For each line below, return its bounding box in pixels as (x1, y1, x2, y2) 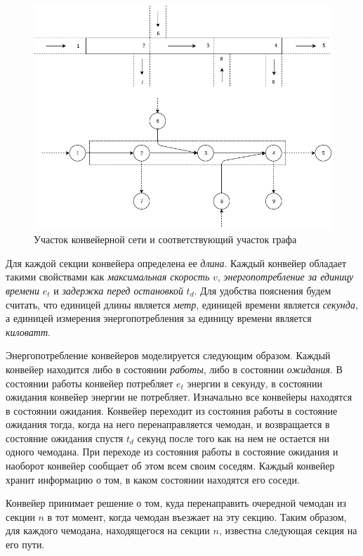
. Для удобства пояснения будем (194, 283, 331, 297)
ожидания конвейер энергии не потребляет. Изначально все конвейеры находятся (6, 389, 352, 404)
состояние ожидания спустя (6, 430, 124, 445)
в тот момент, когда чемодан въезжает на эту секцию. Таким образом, (47, 509, 347, 524)
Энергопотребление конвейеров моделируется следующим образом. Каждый (6, 348, 331, 363)
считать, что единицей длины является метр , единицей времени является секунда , (6, 297, 358, 311)
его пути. (6, 537, 45, 552)
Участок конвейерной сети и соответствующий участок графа (34, 232, 297, 247)
